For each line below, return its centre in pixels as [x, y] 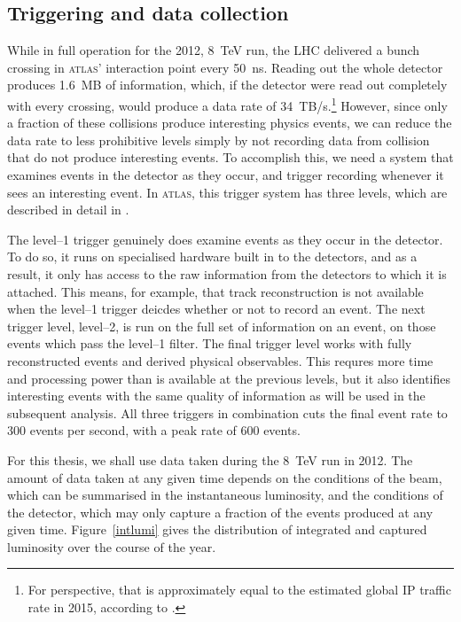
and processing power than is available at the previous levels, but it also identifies [229, 378]
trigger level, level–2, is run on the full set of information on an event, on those [222, 326]
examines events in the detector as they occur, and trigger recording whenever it [226, 175]
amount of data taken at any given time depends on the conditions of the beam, [225, 477]
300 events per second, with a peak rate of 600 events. [154, 430]
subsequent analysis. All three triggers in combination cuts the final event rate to [227, 412]
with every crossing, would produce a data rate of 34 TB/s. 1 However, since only [227, 104]
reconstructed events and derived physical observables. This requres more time [220, 360]
